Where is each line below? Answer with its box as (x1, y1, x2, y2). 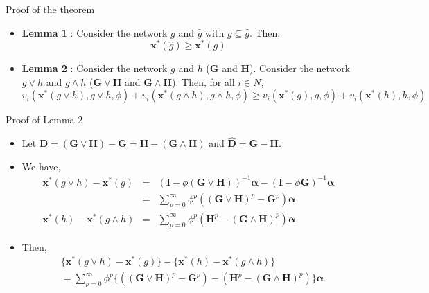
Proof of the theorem (6, 2, 95, 16)
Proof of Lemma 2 (6, 112, 83, 127)
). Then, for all (172, 74, 235, 89)
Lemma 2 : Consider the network (21, 61, 168, 76)
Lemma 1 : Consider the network (21, 25, 168, 39)
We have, (21, 159, 61, 173)
